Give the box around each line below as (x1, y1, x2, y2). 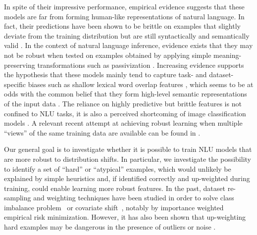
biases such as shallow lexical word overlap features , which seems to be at (28, 79, 254, 89)
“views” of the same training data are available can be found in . (4, 127, 201, 138)
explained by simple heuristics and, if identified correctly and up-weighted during (4, 173, 250, 184)
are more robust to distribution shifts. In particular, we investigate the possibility (4, 153, 251, 164)
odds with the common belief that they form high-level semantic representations (4, 89, 247, 99)
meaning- (213, 49, 242, 60)
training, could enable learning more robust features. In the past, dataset (4, 183, 225, 193)
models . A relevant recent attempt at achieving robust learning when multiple (4, 118, 243, 128)
